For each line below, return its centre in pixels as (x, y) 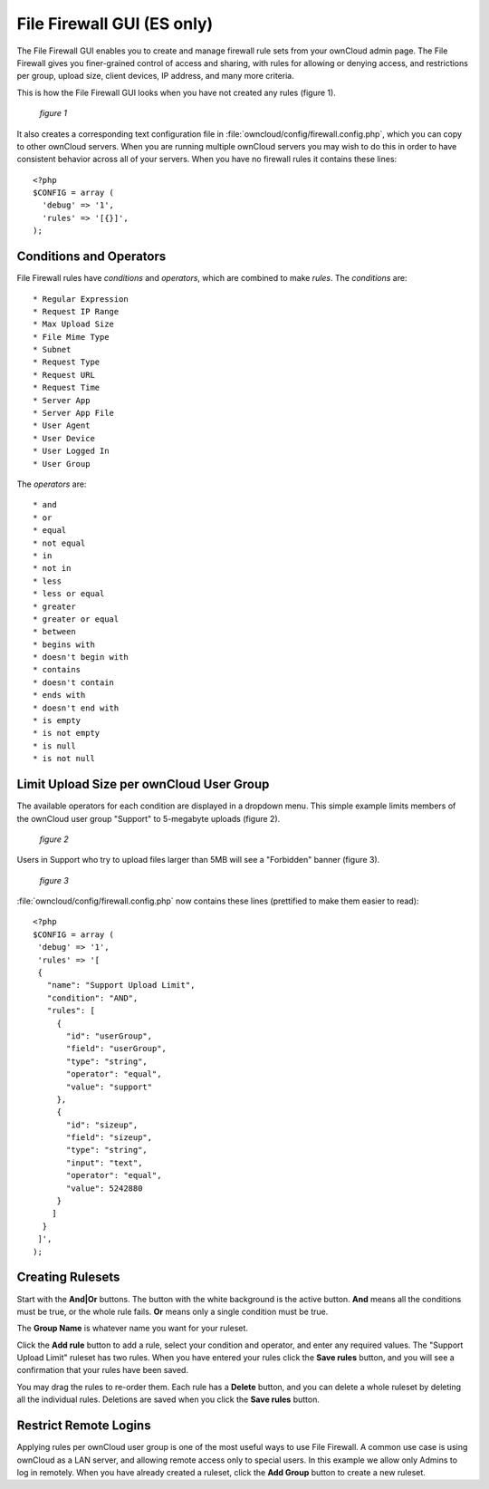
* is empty (57, 721)
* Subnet (52, 350)
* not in (52, 568)
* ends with (59, 695)
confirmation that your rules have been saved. (103, 1370)
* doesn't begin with (81, 657)
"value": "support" (110, 1087)
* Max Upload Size (74, 324)
